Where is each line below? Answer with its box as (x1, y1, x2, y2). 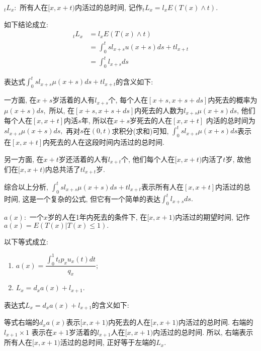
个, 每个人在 (108, 95, 148, 105)
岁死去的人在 (129, 115, 172, 126)
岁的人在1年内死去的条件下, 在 (47, 212, 147, 222)
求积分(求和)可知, (112, 125, 169, 136)
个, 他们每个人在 (121, 153, 175, 164)
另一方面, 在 (4, 153, 44, 164)
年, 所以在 (81, 115, 114, 126)
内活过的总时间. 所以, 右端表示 (153, 326, 253, 337)
